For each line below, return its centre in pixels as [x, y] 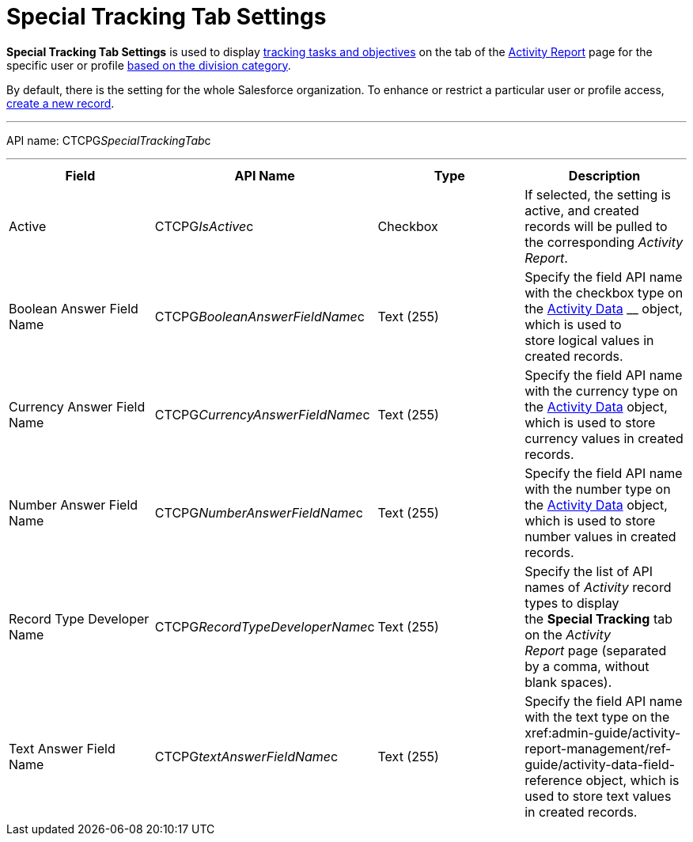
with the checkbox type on [604, 292]
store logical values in [589, 340]
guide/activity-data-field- [600, 764]
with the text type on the [597, 717]
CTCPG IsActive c [204, 226]
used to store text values [598, 796]
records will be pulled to [596, 226]
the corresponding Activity [604, 242]
